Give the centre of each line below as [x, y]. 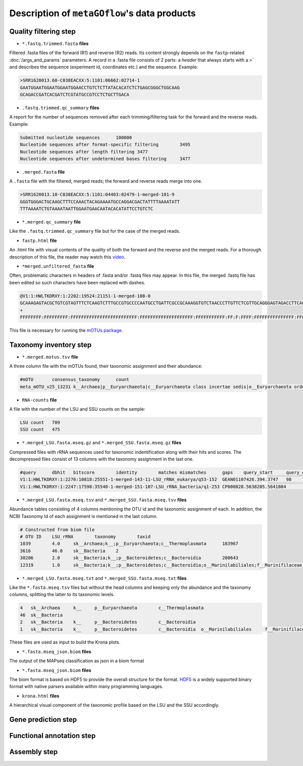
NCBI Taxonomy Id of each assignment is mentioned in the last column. [84, 516]
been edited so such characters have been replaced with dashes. [78, 282]
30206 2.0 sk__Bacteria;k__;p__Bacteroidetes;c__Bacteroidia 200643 [129, 558]
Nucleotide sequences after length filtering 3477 [84, 152]
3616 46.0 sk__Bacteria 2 [69, 551]
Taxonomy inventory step [50, 345]
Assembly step [34, 752]
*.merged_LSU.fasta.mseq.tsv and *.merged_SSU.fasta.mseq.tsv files [104, 500]
